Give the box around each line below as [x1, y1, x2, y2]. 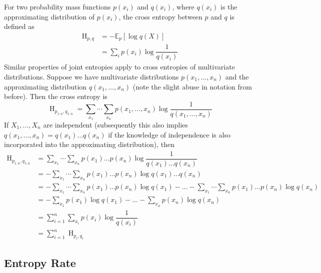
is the [220, 1, 237, 11]
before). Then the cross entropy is [4, 91, 107, 101]
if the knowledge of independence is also [108, 129, 230, 139]
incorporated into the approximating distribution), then [4, 139, 174, 149]
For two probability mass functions [4, 1, 111, 11]
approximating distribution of [4, 11, 95, 21]
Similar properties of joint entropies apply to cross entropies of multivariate [4, 61, 235, 72]
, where [172, 1, 194, 11]
